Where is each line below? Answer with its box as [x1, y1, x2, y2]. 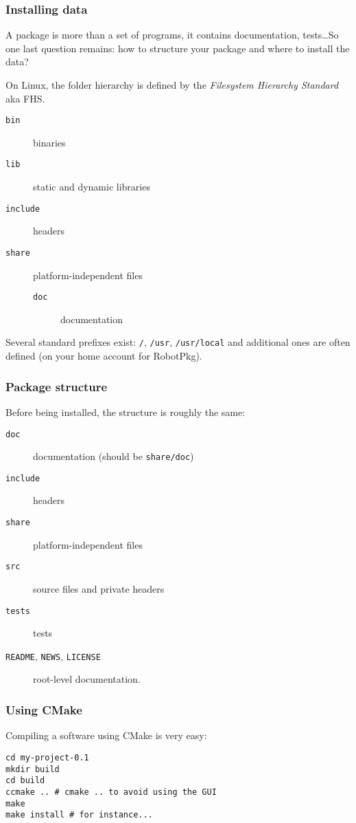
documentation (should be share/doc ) [33, 449, 194, 463]
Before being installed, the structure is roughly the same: [5, 404, 246, 419]
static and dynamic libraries [33, 179, 150, 194]
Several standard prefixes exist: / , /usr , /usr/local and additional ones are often [5, 335, 351, 349]
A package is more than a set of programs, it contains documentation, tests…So [5, 28, 339, 42]
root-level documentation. [33, 672, 141, 686]
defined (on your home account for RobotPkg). [5, 349, 202, 363]
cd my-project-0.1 [5, 752, 89, 762]
